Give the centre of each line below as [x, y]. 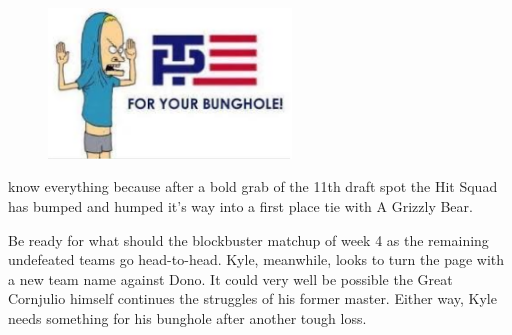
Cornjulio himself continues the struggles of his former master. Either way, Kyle [252, 298]
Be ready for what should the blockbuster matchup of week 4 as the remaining [248, 239]
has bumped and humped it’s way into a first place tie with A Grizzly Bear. [240, 205]
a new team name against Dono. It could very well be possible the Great [230, 278]
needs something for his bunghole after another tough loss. [187, 317]
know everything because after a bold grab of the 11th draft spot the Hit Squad [253, 186]
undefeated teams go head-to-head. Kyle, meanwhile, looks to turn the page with [256, 259]
